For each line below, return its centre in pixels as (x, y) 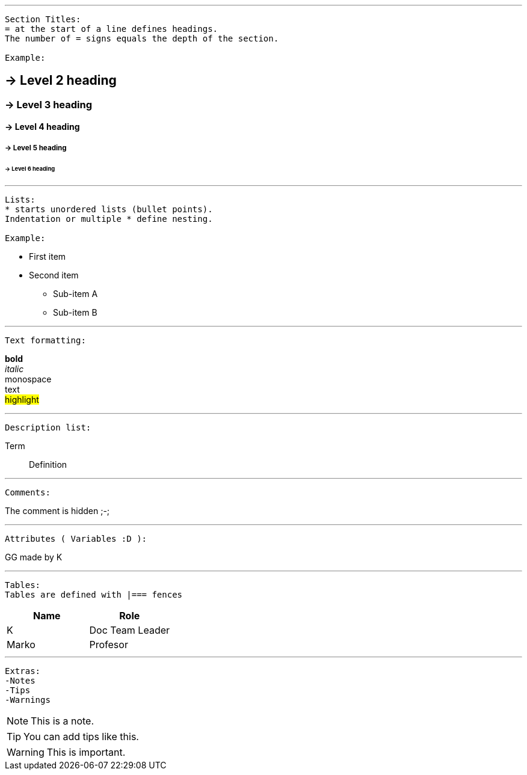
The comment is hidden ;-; (57, 510)
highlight (22, 399)
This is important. (86, 752)
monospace (28, 379)
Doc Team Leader (130, 630)
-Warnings (28, 700)
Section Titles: (43, 19)
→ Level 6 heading (30, 168)
